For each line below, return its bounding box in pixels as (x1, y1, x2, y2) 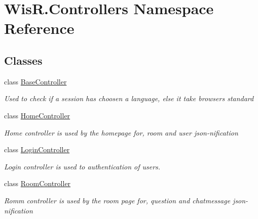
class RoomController (4, 178, 71, 189)
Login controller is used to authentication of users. (4, 161, 161, 171)
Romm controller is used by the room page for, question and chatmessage (4, 195, 231, 205)
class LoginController (4, 144, 70, 155)
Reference (4, 18, 75, 38)
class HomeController (4, 110, 70, 120)
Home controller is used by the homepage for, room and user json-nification (4, 127, 238, 138)
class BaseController (4, 76, 67, 86)
